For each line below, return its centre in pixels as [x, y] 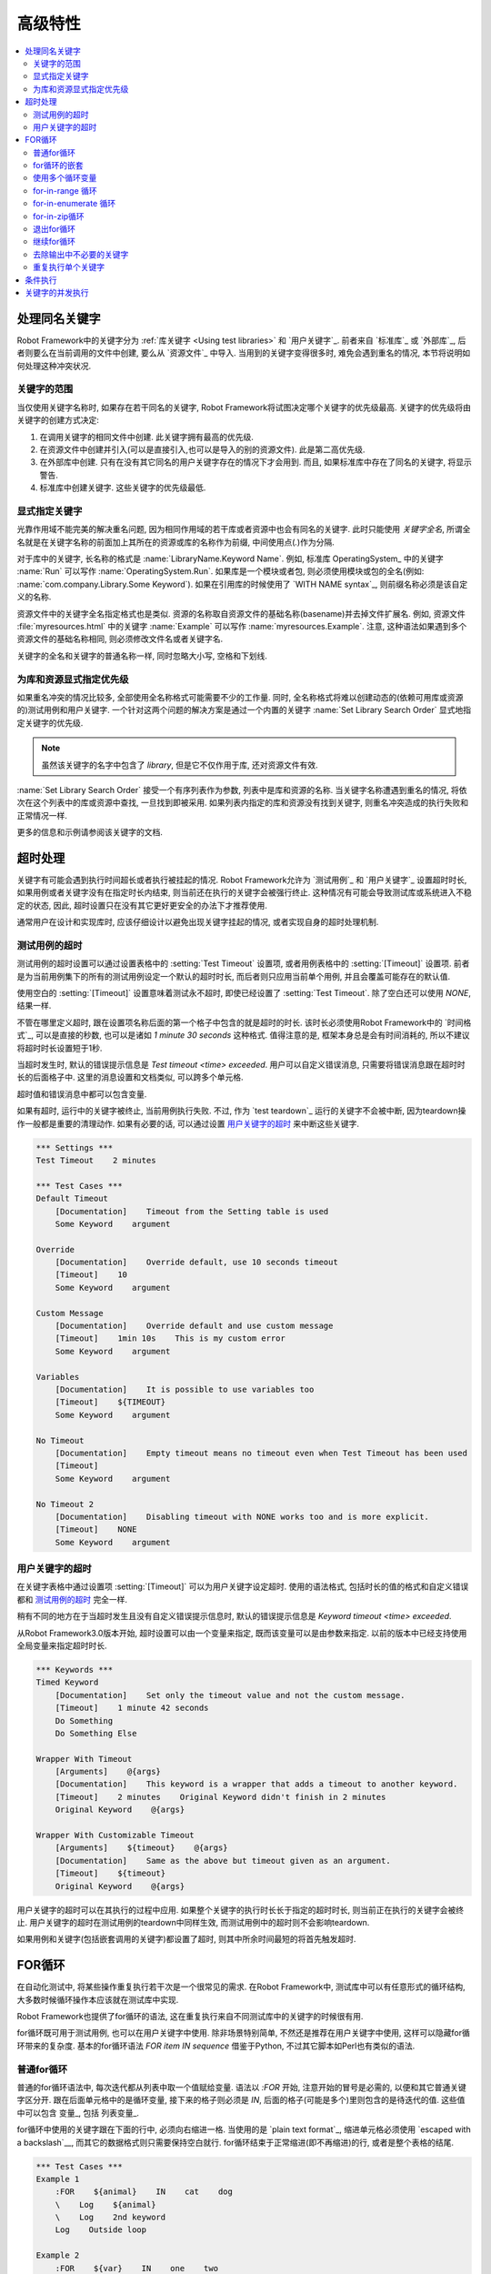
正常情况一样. [42, 815]
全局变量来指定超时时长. [62, 1645]
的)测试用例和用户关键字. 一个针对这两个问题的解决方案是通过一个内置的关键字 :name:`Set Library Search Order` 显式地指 [244, 710]
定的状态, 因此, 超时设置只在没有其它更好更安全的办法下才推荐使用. [142, 905]
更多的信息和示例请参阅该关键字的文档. [90, 832]
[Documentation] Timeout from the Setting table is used [192, 1211]
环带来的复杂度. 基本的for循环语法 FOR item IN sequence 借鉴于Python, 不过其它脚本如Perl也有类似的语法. [216, 2046]
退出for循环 [55, 229]
